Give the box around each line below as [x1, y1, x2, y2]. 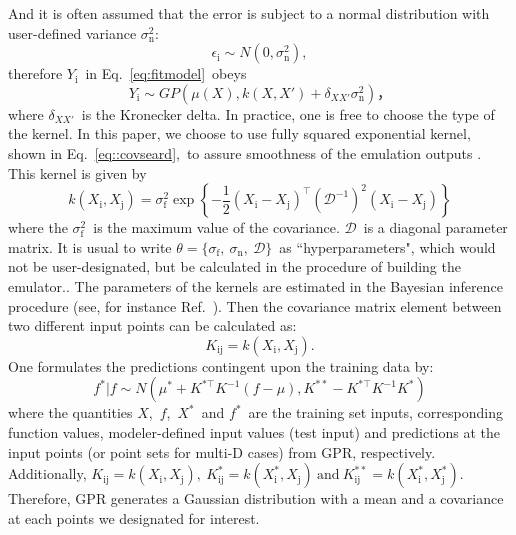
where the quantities [8, 402, 133, 423]
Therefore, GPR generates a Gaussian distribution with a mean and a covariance [8, 488, 504, 509]
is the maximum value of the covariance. [93, 217, 340, 238]
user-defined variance [8, 22, 137, 43]
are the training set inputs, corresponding [248, 402, 503, 423]
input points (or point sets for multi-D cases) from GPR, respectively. [8, 441, 436, 462]
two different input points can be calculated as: [8, 315, 297, 336]
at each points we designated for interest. [8, 507, 260, 528]
